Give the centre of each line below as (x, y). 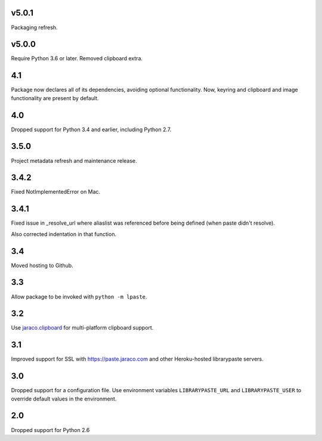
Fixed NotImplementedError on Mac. (56, 192)
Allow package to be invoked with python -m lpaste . (79, 296)
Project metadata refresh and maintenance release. (74, 160)
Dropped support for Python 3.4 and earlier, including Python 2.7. (91, 129)
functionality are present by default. (55, 98)
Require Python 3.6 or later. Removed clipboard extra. (77, 58)
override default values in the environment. (64, 399)
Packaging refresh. (34, 27)
